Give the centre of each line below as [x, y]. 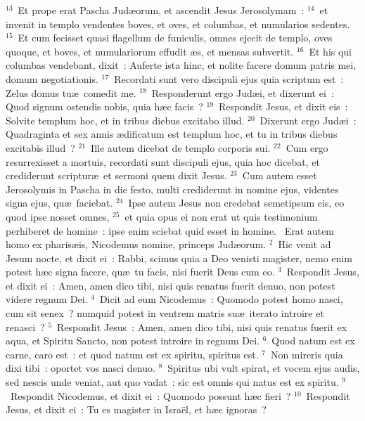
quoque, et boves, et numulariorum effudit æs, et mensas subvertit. [150, 51]
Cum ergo [307, 147]
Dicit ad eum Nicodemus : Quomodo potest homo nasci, [221, 299]
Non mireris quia [307, 354]
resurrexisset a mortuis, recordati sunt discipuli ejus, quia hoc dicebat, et [163, 161]
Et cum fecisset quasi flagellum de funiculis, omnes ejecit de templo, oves [175, 38]
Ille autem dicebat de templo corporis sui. [181, 147]
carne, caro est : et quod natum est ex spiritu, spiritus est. [132, 354]
